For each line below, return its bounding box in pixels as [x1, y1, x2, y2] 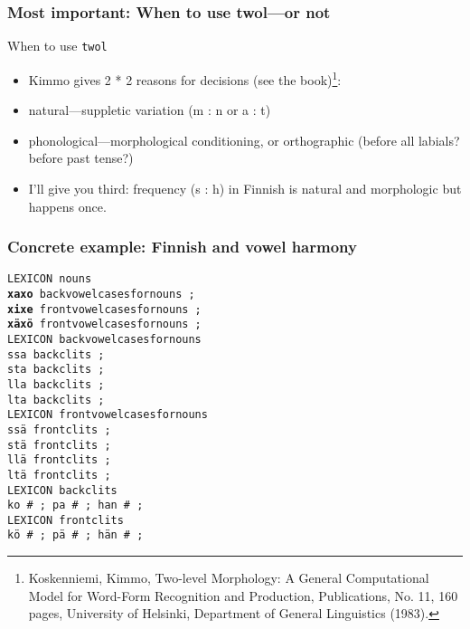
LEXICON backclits [7, 483, 117, 497]
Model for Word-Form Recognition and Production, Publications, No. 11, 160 [28, 586, 458, 605]
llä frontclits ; [7, 453, 111, 467]
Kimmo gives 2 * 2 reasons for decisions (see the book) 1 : [28, 67, 342, 89]
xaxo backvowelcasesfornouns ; [7, 287, 195, 300]
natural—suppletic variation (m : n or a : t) [28, 100, 271, 119]
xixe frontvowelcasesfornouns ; [7, 302, 202, 316]
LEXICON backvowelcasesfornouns [7, 332, 202, 346]
